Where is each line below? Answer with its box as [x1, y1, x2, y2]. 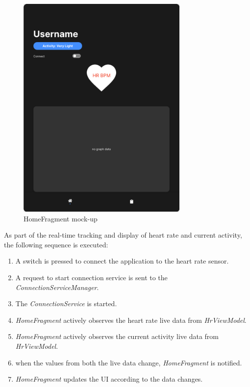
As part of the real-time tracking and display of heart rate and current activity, [4, 230, 242, 240]
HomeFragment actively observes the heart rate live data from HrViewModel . [15, 314, 247, 325]
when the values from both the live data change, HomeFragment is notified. [15, 357, 242, 367]
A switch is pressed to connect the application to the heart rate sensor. [15, 256, 229, 266]
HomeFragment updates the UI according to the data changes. [15, 374, 203, 384]
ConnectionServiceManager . [15, 282, 99, 292]
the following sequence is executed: [4, 239, 108, 249]
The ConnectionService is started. [15, 298, 117, 309]
